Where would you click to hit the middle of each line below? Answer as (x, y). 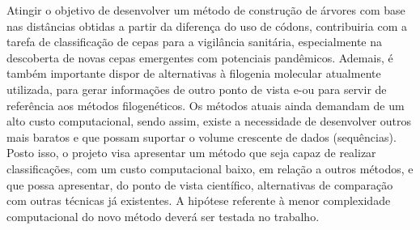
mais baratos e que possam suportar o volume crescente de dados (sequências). (202, 136)
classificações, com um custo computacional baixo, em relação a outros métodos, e (210, 168)
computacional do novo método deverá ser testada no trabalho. (163, 216)
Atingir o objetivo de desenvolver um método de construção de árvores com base (206, 10)
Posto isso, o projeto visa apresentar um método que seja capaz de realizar (191, 153)
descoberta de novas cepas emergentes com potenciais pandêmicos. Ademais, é (200, 57)
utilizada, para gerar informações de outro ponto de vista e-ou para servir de (197, 89)
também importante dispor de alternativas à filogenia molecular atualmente (194, 73)
